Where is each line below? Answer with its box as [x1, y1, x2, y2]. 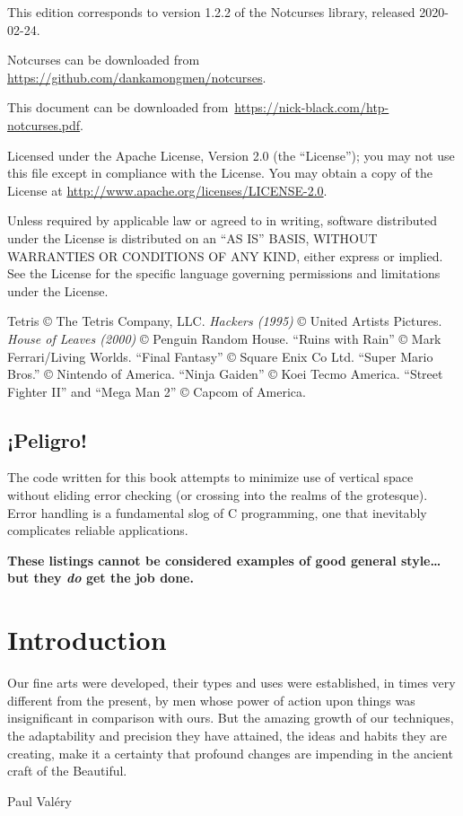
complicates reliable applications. [7, 521, 188, 540]
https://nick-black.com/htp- [234, 98, 389, 117]
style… [400, 550, 441, 569]
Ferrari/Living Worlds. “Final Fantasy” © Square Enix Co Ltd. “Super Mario [7, 347, 433, 365]
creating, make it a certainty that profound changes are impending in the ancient [7, 743, 453, 762]
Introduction [7, 621, 167, 658]
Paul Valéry [7, 791, 72, 810]
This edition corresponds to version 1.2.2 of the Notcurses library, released [7, 3, 415, 21]
